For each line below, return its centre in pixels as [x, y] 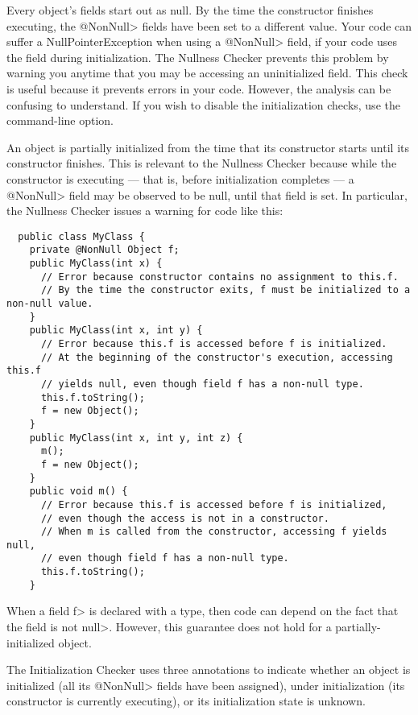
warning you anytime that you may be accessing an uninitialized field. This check [207, 73]
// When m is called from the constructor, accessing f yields [214, 532]
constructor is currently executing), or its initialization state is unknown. [186, 701]
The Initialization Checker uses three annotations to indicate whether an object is [209, 670]
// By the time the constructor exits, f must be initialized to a [226, 290]
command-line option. [60, 120]
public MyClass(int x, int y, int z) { [136, 438]
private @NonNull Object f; [104, 250]
